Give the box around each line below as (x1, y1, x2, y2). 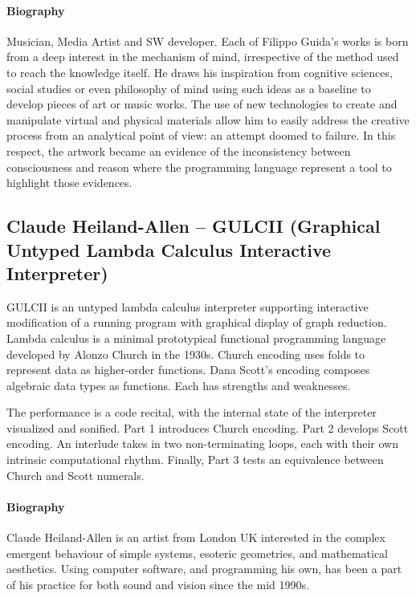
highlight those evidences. (6, 174, 133, 191)
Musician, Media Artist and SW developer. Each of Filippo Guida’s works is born (6, 32, 409, 49)
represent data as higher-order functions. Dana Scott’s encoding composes (6, 361, 370, 378)
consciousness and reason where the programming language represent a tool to (6, 158, 392, 175)
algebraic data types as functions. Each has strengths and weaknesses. (6, 376, 351, 393)
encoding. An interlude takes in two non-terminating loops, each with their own (6, 435, 398, 452)
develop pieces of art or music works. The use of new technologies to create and (6, 96, 398, 112)
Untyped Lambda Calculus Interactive (6, 237, 332, 262)
